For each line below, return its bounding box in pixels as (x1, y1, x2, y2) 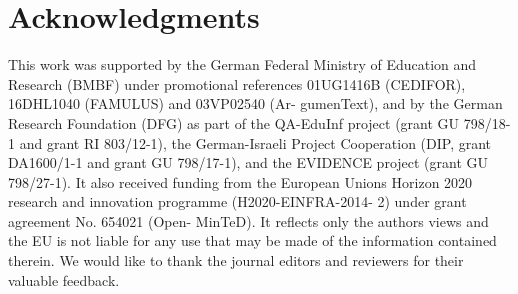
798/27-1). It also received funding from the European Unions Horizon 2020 (8, 171, 473, 192)
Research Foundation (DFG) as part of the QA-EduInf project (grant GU (8, 112, 460, 133)
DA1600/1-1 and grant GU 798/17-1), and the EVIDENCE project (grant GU (8, 152, 489, 173)
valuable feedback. (8, 269, 120, 290)
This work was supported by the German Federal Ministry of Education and (8, 54, 477, 75)
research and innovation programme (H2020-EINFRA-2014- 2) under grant (8, 191, 467, 212)
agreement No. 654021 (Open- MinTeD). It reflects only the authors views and (8, 210, 489, 231)
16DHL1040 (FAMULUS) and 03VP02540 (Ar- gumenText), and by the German (8, 93, 503, 114)
